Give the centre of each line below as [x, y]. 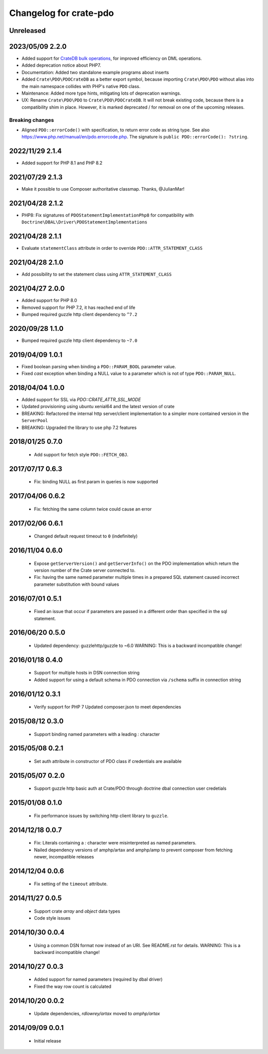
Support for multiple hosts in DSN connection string [87, 673]
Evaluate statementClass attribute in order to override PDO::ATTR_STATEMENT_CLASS [112, 248]
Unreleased [28, 31]
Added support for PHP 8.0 [49, 301]
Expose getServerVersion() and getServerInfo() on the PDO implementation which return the [136, 563]
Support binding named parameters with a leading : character [97, 734]
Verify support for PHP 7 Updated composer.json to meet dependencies [107, 707]
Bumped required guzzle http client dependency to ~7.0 [79, 340]
